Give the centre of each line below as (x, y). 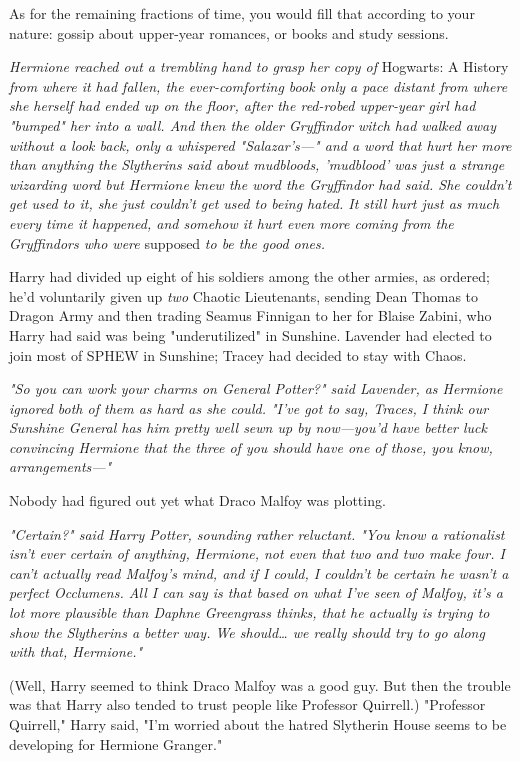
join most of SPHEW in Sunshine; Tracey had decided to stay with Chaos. (238, 354)
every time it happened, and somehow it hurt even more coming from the (231, 222)
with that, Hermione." (76, 651)
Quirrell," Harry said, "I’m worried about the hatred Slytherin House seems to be (258, 724)
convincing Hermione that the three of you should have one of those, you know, (251, 446)
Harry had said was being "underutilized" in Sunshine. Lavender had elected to (250, 334)
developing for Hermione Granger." (116, 743)
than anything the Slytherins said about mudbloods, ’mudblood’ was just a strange (257, 164)
